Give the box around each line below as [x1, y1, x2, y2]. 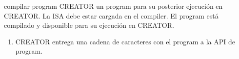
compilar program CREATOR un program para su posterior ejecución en [4, 1, 223, 11]
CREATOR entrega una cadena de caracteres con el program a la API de [15, 36, 235, 46]
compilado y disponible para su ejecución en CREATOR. [4, 20, 174, 30]
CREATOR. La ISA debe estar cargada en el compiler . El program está [4, 10, 219, 20]
